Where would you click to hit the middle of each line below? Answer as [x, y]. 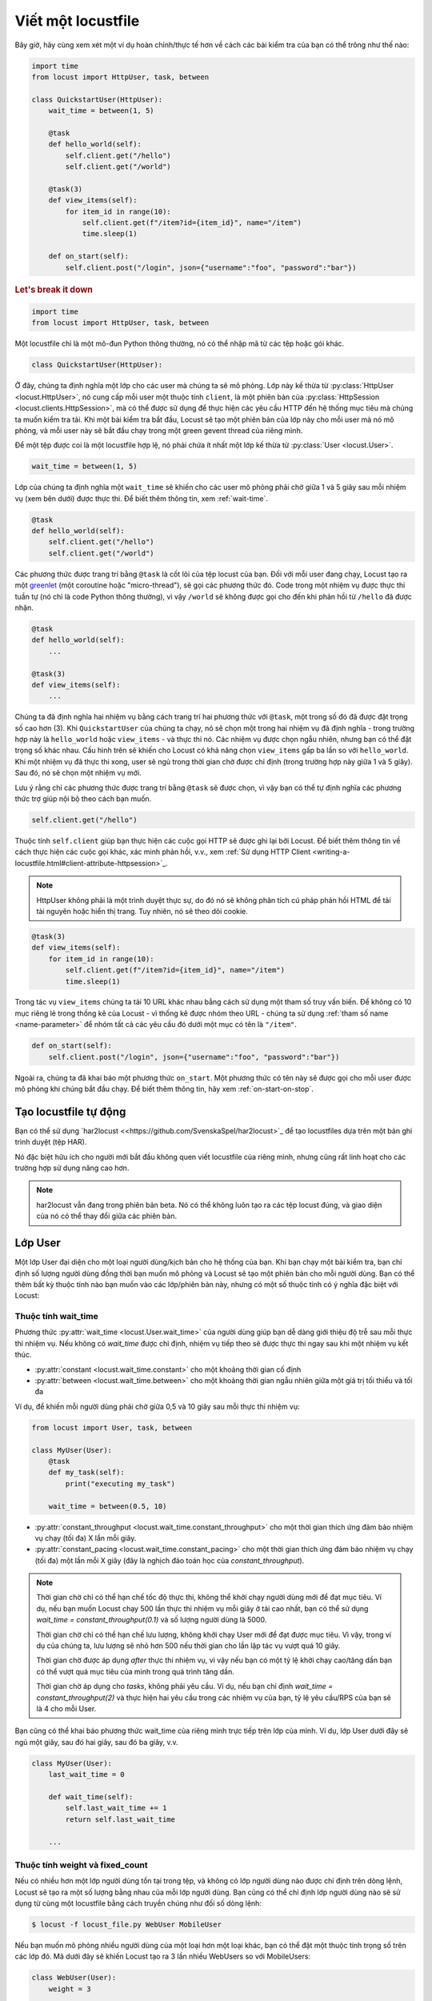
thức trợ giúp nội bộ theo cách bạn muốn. [83, 799]
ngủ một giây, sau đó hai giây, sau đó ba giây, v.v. [97, 1742]
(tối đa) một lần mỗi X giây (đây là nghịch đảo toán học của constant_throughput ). [170, 1560]
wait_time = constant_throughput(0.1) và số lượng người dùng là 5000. [152, 1620]
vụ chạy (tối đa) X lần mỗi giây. [86, 1538]
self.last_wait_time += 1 [116, 1808]
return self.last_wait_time [120, 1819]
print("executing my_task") [120, 1484]
